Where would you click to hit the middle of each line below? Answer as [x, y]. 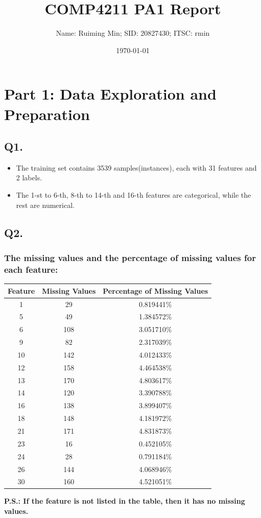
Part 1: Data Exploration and [110, 94]
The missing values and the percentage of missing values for [130, 257]
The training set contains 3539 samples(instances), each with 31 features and [136, 167]
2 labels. [29, 178]
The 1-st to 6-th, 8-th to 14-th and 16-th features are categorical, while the [134, 195]
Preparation [47, 114]
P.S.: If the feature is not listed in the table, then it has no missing [125, 501]
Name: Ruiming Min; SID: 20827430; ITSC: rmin [133, 33]
